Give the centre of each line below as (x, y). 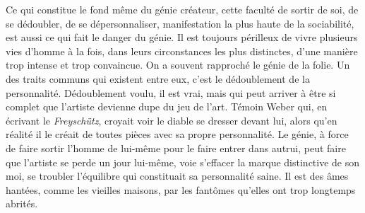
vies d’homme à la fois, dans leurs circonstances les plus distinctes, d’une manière (182, 51)
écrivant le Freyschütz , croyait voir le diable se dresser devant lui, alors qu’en (172, 120)
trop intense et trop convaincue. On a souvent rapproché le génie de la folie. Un (178, 65)
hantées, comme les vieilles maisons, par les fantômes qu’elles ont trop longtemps (181, 189)
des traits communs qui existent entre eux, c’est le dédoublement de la (158, 78)
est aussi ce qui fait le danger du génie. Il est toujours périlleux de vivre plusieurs (182, 37)
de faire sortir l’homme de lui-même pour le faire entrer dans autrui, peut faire (176, 148)
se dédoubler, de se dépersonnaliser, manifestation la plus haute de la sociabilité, (180, 23)
